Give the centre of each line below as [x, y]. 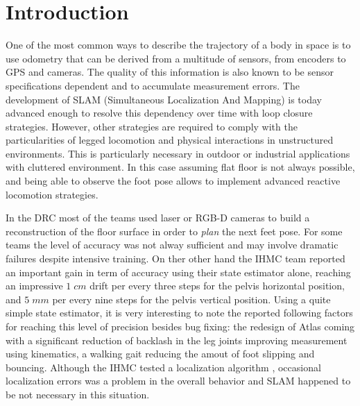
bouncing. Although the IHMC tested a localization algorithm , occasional [163, 367]
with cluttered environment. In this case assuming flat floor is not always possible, [180, 167]
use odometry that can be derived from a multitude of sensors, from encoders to [176, 58]
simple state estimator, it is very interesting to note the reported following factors [179, 313]
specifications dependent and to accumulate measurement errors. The [153, 85]
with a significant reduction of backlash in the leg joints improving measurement [177, 340]
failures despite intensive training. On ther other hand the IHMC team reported [175, 259]
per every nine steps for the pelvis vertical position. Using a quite [191, 299]
